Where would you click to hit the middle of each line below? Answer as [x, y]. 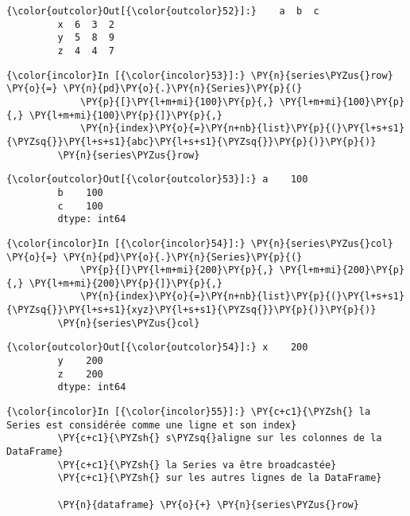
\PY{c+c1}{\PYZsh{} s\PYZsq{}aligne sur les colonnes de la [220, 438]
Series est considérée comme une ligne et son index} [152, 425]
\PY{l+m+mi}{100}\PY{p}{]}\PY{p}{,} [126, 115]
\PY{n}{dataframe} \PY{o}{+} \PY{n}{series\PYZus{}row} [208, 504]
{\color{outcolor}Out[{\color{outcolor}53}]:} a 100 [157, 180]
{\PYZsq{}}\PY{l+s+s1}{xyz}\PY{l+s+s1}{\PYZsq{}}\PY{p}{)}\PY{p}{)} [191, 310]
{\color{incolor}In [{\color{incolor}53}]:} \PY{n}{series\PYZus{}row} [200, 75]
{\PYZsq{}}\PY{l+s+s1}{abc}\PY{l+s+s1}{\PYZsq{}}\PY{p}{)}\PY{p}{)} [191, 141]
